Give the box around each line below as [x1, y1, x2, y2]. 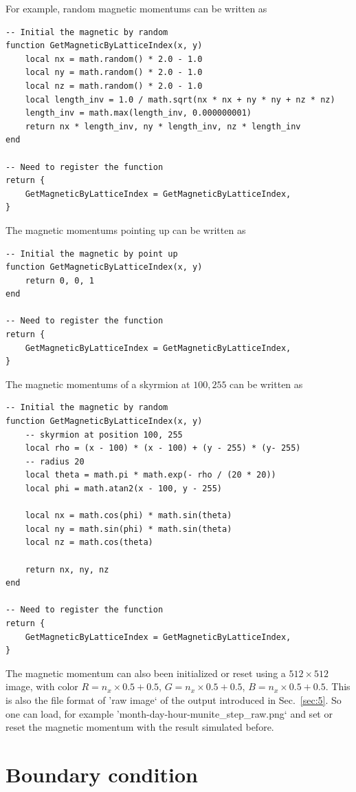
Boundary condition [5, 760, 198, 788]
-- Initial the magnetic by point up [5, 248, 178, 259]
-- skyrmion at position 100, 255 [25, 429, 183, 440]
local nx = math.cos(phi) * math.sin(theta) [25, 511, 232, 521]
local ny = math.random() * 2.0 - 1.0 [25, 67, 203, 78]
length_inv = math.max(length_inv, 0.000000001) [25, 108, 252, 118]
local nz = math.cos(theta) [25, 537, 153, 548]
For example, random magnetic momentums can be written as [5, 1, 267, 15]
